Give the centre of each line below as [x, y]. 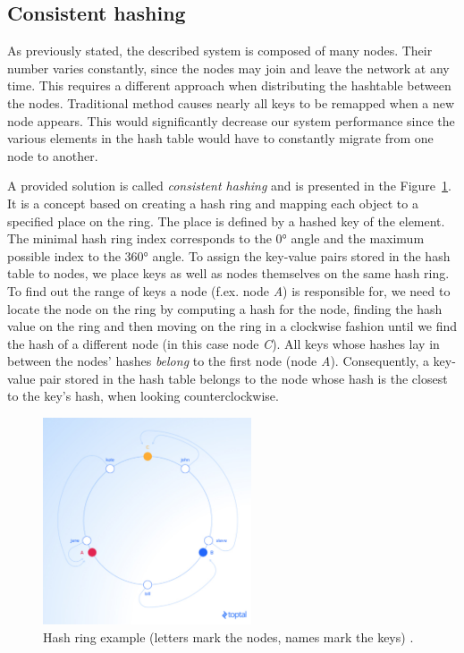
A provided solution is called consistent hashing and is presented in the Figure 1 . [229, 186]
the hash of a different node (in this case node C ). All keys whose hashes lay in [224, 343]
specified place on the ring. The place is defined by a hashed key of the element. [226, 220]
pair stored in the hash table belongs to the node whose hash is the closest [244, 378]
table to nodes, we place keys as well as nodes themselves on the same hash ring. [228, 273]
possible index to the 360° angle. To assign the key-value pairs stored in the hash [229, 255]
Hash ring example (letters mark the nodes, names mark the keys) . [228, 636]
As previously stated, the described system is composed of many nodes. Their [220, 51]
